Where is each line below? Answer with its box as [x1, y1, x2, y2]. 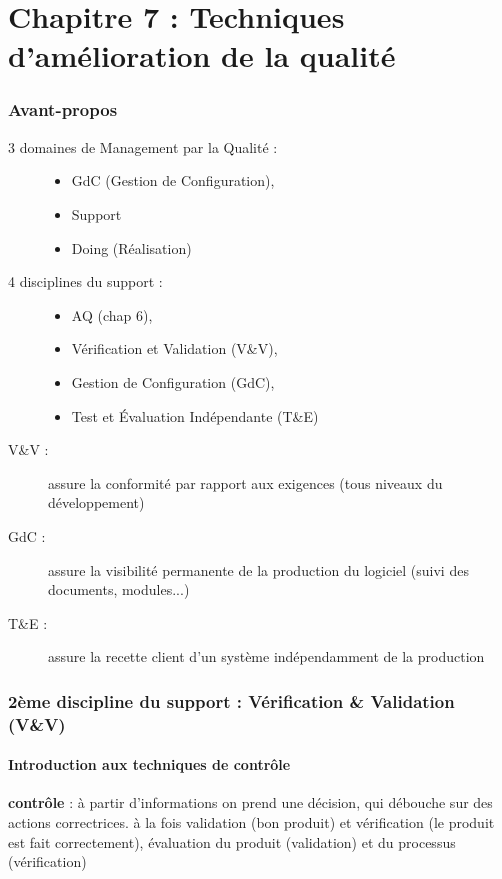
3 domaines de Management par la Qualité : [8, 136, 278, 157]
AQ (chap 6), [71, 304, 153, 325]
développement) [48, 492, 145, 513]
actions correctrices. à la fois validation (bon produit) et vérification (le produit [8, 812, 495, 833]
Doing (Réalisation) [71, 237, 192, 258]
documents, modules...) [48, 579, 190, 600]
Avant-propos [8, 97, 118, 122]
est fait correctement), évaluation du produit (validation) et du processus [8, 831, 456, 852]
